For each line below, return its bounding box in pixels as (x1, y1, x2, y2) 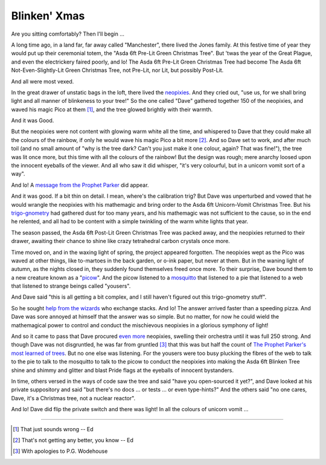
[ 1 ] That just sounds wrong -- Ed (13, 425, 94, 432)
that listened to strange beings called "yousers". (11, 282, 131, 290)
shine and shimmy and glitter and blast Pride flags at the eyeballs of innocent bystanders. (11, 366, 234, 374)
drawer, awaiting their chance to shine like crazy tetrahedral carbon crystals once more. (11, 238, 231, 245)
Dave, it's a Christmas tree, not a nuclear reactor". (11, 394, 136, 402)
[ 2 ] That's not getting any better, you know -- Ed (13, 436, 134, 444)
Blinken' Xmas (11, 9, 85, 22)
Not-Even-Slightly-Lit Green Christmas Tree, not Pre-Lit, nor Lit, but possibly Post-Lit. (11, 67, 224, 74)
